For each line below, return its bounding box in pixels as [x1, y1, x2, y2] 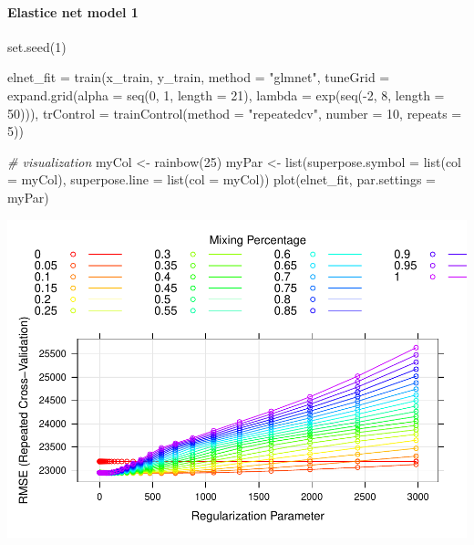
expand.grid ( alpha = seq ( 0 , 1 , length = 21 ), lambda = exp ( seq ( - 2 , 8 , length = [7, 85, 445, 104]
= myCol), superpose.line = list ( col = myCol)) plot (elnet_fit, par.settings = [7, 170, 436, 189]
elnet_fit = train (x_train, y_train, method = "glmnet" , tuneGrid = [7, 68, 390, 87]
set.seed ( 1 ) [7, 37, 67, 56]
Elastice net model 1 [7, 2, 139, 21]
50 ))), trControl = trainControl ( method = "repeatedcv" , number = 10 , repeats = [7, 103, 462, 122]
